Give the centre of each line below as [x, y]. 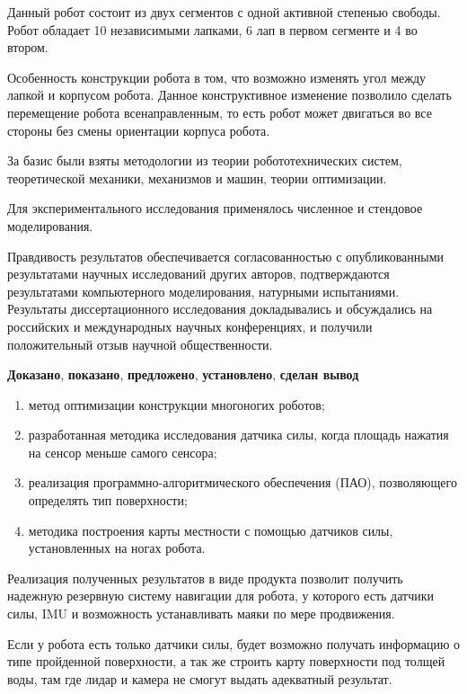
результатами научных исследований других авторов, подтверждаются [198, 274]
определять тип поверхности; [108, 500]
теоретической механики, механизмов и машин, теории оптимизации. [197, 178]
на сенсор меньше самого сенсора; [123, 452]
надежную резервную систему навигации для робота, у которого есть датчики [220, 596]
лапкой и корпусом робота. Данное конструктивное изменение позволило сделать [229, 95]
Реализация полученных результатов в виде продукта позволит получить [205, 578]
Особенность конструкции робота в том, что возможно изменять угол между [217, 77]
